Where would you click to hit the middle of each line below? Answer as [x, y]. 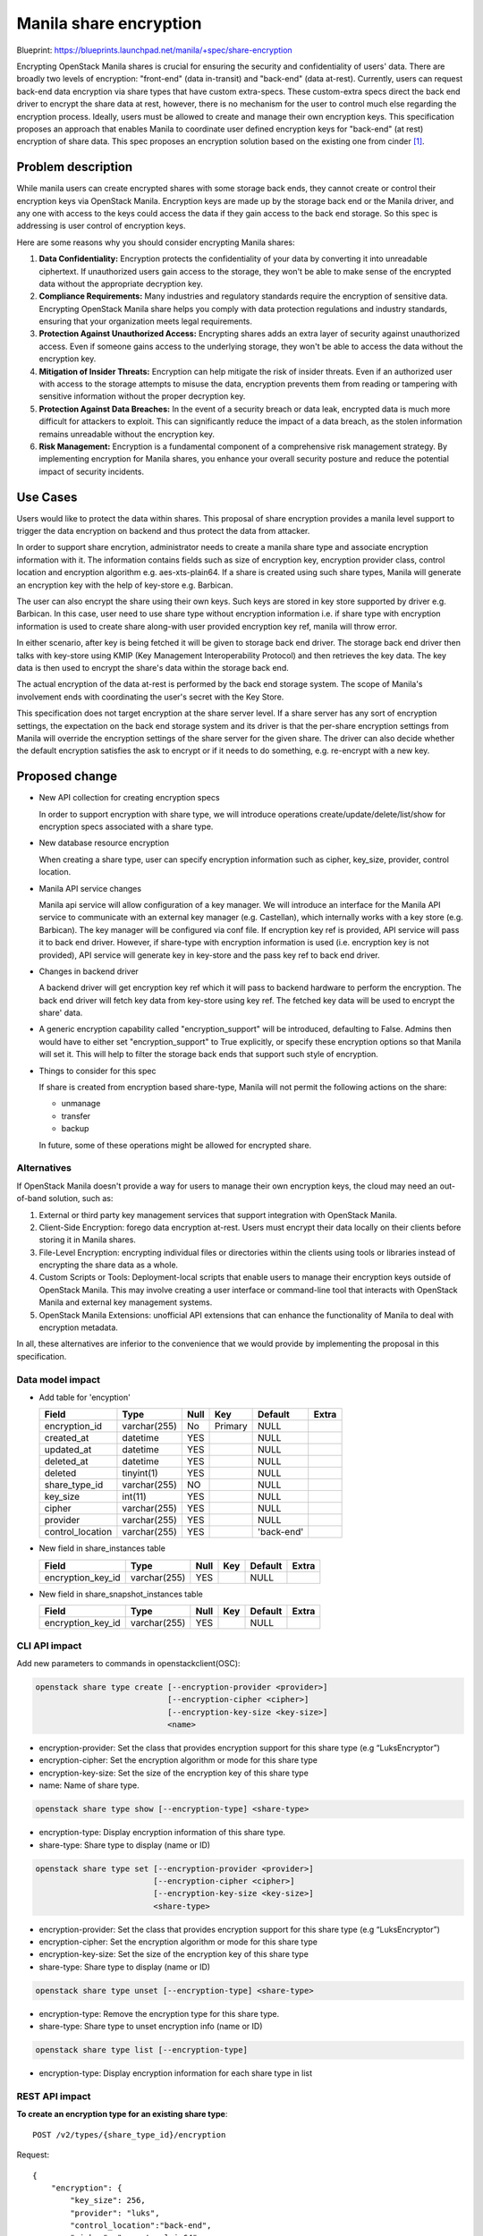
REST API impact [54, 2096]
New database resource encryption [104, 843]
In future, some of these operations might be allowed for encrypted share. [175, 1145]
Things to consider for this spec [97, 1071]
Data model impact [59, 1379]
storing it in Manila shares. [87, 1240]
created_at [67, 1438]
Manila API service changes [90, 888]
